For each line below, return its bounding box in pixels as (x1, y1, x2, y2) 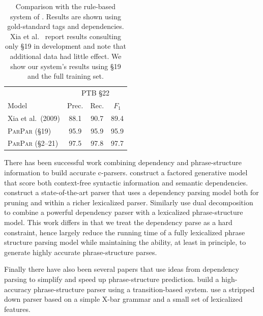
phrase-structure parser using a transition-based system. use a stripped (33, 283, 255, 294)
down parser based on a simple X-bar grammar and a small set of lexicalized (4, 294, 243, 304)
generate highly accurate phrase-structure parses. (4, 246, 157, 257)
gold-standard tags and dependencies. (7, 21, 124, 31)
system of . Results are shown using (10, 11, 122, 21)
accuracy (4, 283, 32, 294)
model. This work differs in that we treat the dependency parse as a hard (4, 217, 232, 228)
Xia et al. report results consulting (10, 30, 122, 41)
